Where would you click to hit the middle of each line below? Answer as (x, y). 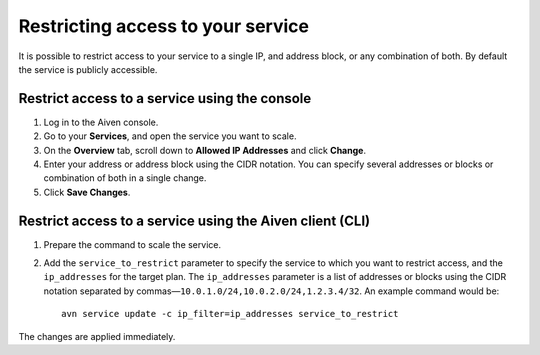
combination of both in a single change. (125, 178)
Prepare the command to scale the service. (132, 244)
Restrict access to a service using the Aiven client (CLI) (194, 220)
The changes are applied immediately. (97, 336)
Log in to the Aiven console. (101, 122)
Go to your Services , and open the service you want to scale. (170, 136)
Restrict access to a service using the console (165, 98)
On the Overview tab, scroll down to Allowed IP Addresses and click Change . (205, 150)
